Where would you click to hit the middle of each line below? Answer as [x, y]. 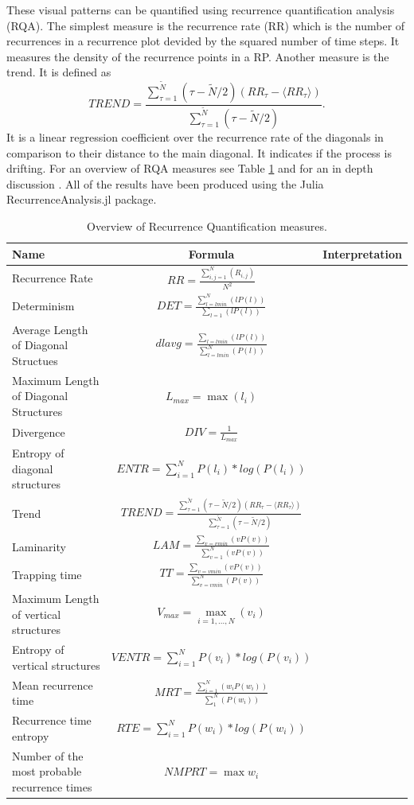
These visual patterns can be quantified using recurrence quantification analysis [201, 10]
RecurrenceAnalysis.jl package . [82, 199]
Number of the [48, 755]
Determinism [43, 305]
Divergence [39, 432]
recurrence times [52, 786]
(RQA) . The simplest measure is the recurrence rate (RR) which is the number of [206, 25]
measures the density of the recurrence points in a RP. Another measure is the [198, 56]
